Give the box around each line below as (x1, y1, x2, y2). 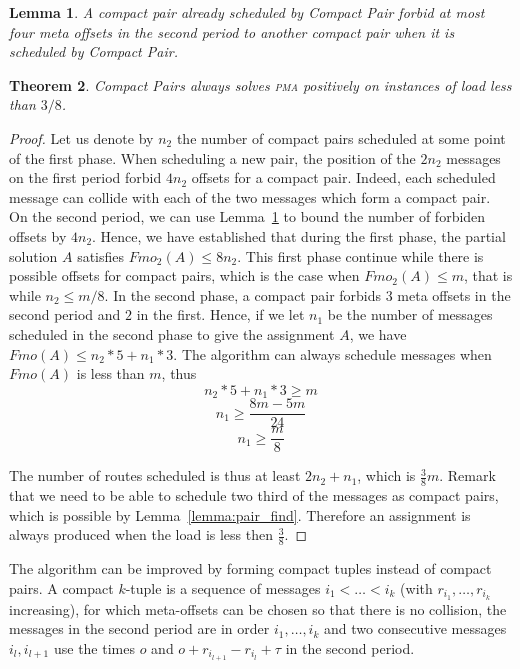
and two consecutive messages (324, 618, 507, 639)
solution (9, 245, 58, 266)
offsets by (9, 225, 67, 246)
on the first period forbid (9, 167, 162, 188)
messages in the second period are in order (9, 618, 270, 639)
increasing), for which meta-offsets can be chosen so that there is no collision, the (9, 598, 507, 619)
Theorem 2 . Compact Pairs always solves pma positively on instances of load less (9, 74, 512, 95)
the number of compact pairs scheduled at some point (176, 127, 506, 148)
